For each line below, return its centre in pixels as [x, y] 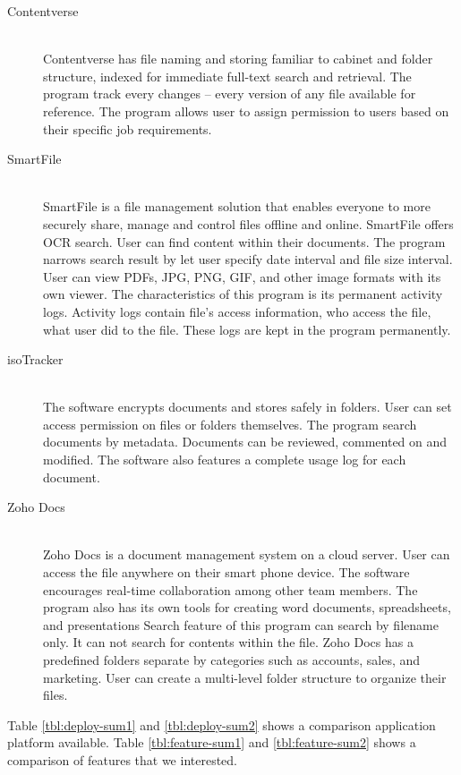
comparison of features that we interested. [122, 759]
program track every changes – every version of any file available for [230, 94]
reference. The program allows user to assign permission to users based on [246, 111]
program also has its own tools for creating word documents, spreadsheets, [247, 607]
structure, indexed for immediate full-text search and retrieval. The [227, 76]
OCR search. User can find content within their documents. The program [244, 241]
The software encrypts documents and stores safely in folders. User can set [248, 407]
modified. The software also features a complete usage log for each [225, 460]
